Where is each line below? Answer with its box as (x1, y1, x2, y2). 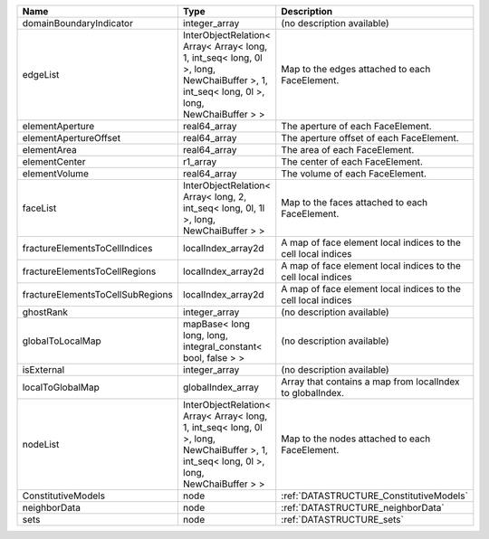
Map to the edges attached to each (281, 63, 431, 75)
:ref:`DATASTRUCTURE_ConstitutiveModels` (281, 489, 468, 502)
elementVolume (22, 167, 90, 180)
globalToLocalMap (22, 335, 101, 347)
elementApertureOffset (22, 132, 121, 144)
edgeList (22, 69, 60, 80)
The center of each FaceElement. (281, 156, 423, 167)
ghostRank (22, 306, 68, 318)
